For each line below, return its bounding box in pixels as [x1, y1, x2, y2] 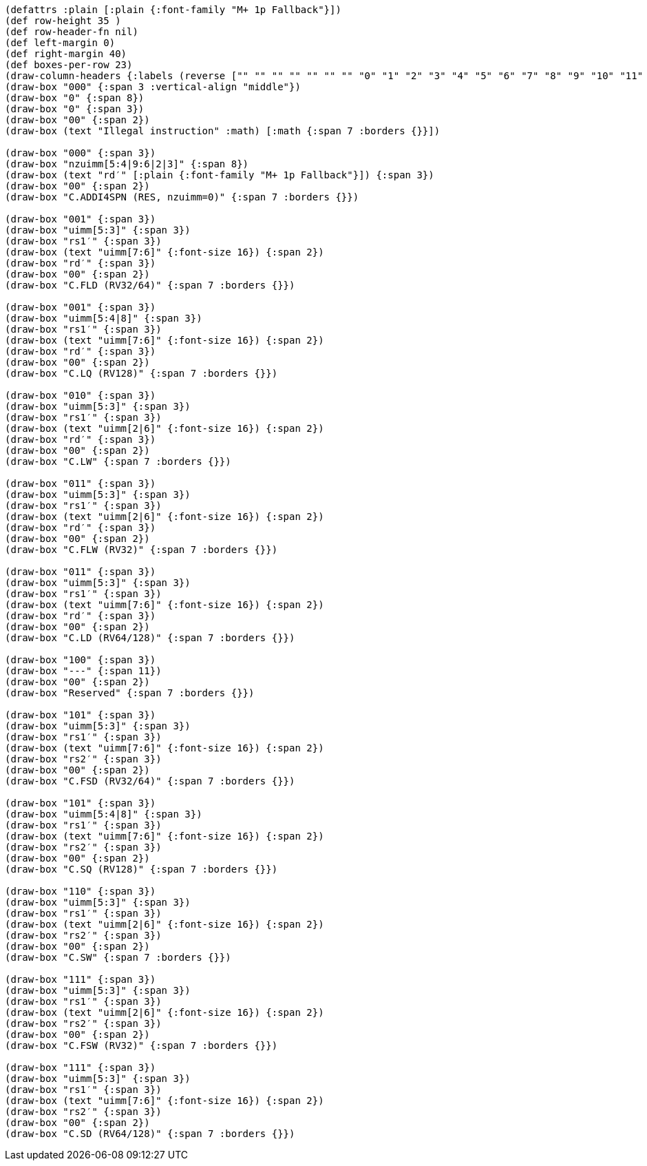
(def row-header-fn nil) [5, 26, 138, 37]
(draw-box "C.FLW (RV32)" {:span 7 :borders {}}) [5, 544, 278, 555]
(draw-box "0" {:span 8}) [5, 92, 145, 103]
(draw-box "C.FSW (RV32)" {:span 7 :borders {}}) [5, 1040, 278, 1051]
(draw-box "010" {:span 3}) [5, 390, 156, 401]
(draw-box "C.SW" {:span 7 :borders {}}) [5, 952, 231, 963]
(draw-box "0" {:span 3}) [5, 103, 145, 114]
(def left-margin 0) [5, 37, 116, 48]
